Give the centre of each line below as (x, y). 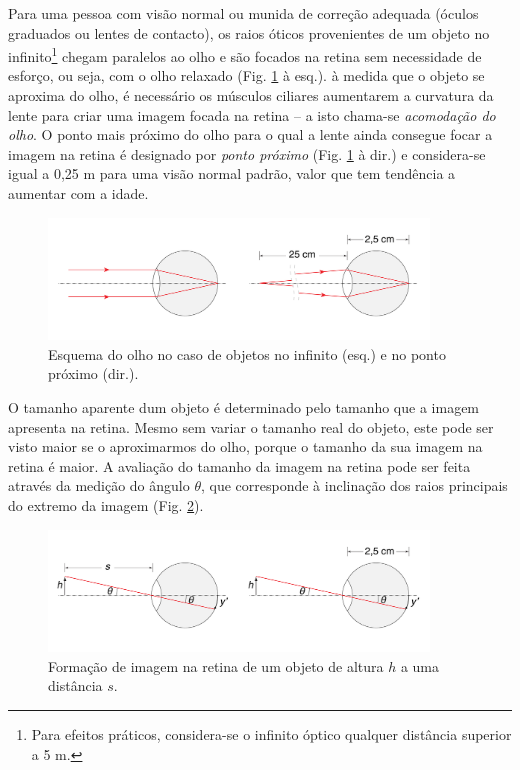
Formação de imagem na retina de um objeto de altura (216, 665)
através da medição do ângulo (99, 485)
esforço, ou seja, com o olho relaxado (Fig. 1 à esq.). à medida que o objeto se (246, 75)
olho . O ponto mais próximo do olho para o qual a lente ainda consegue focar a (250, 134)
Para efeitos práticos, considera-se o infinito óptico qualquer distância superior (271, 733)
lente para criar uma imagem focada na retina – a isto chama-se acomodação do (252, 114)
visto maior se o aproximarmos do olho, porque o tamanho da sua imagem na (245, 446)
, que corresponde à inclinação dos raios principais (354, 485)
